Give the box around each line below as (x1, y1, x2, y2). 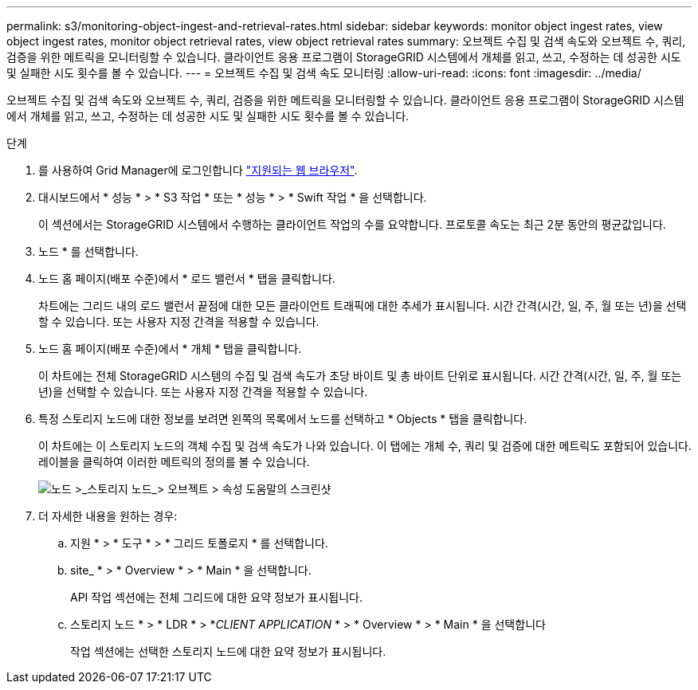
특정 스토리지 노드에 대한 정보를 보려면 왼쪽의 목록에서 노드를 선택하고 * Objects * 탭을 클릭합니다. (38, 412, 527, 425)
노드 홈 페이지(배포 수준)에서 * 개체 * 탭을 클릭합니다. (38, 342, 302, 355)
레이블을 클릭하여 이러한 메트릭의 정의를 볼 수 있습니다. (38, 455, 310, 468)
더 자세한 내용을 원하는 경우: (38, 509, 178, 523)
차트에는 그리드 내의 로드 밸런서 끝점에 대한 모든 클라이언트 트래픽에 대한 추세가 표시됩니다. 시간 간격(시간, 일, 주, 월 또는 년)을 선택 (38, 299, 687, 312)
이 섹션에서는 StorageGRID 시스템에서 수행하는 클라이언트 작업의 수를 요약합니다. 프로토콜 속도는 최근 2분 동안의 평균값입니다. (38, 218, 666, 231)
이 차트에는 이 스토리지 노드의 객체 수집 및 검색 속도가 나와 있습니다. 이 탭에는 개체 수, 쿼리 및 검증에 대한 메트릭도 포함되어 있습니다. (38, 439, 692, 453)
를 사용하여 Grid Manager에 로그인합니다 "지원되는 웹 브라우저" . (38, 163, 358, 177)
